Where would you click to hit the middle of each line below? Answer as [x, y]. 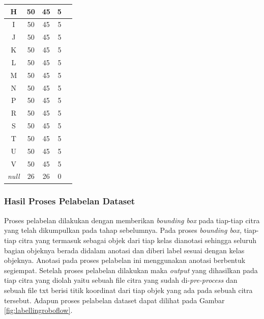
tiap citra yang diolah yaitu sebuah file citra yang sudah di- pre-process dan [121, 280]
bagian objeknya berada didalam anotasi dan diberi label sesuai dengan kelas [124, 250]
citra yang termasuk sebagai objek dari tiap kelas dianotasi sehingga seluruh [138, 240]
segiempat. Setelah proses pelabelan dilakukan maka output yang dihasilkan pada [131, 270]
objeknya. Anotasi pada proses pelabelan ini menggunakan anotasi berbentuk [125, 260]
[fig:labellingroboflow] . [38, 310]
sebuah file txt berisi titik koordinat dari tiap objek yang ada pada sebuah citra [128, 290]
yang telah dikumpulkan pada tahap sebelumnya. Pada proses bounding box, [123, 230]
